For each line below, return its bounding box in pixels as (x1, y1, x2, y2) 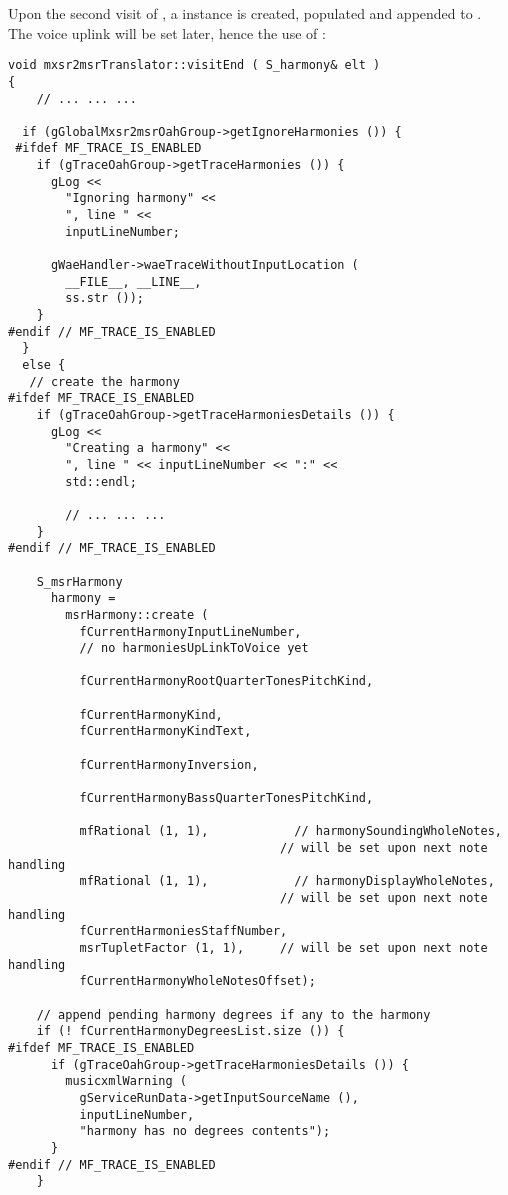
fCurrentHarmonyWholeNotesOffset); (79, 974, 316, 989)
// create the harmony (29, 374, 180, 389)
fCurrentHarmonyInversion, (79, 757, 259, 772)
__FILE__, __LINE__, (65, 274, 202, 289)
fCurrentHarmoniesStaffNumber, (79, 924, 288, 939)
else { (22, 358, 66, 372)
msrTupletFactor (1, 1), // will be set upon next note (79, 940, 488, 955)
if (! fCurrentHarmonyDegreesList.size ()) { (36, 1024, 345, 1039)
